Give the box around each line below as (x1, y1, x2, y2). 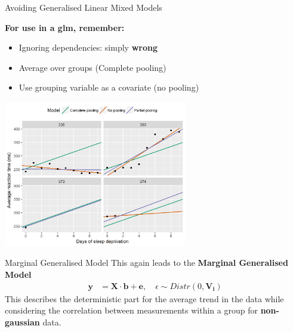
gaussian (5, 315, 40, 328)
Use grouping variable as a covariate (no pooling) (18, 81, 199, 94)
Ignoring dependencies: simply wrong (18, 41, 158, 54)
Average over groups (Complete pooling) (18, 61, 166, 73)
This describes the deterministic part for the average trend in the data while (5, 292, 284, 305)
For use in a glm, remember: (5, 21, 125, 33)
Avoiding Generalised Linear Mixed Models (5, 1, 162, 13)
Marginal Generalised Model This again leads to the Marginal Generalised (5, 256, 288, 269)
